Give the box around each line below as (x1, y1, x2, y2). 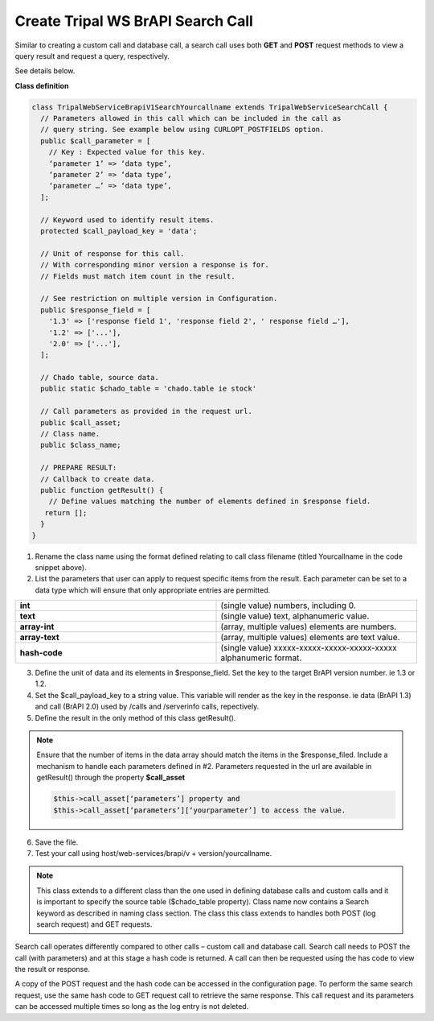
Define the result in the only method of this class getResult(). (35, 713, 236, 722)
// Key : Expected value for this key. (48, 147, 207, 157)
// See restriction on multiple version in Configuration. (40, 294, 278, 304)
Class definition (14, 81, 69, 90)
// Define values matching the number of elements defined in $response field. (48, 497, 371, 506)
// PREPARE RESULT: (40, 463, 117, 473)
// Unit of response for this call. (40, 249, 185, 258)
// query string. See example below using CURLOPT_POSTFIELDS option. (40, 125, 325, 134)
